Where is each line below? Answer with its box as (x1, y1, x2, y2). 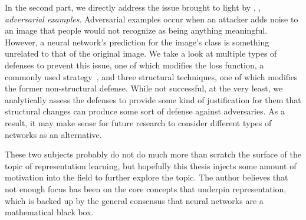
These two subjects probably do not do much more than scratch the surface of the (5, 148, 301, 160)
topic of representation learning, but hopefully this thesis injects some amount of (5, 159, 297, 172)
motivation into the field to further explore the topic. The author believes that (5, 171, 288, 183)
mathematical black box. (5, 206, 94, 218)
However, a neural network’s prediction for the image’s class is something (5, 35, 269, 48)
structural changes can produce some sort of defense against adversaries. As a (5, 105, 285, 117)
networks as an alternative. (5, 128, 102, 140)
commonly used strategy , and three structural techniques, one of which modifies (5, 70, 298, 83)
